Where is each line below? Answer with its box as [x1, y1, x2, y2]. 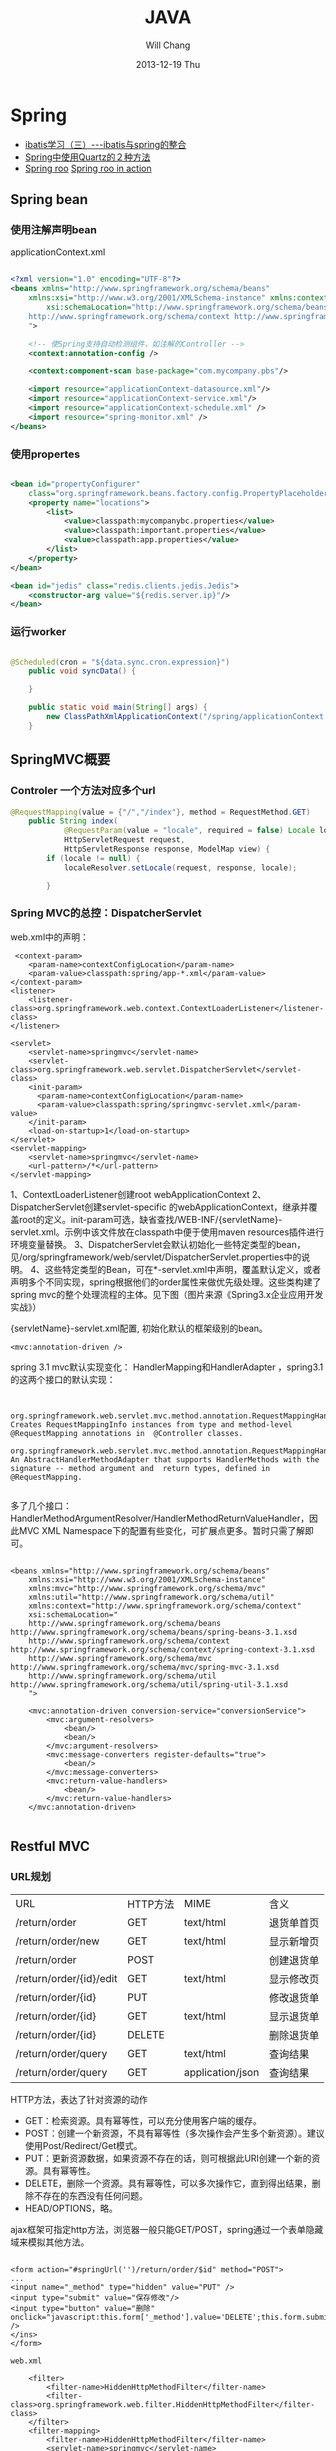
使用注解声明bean [10, 223, 98, 236]
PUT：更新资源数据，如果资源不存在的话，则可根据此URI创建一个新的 [24, 2152, 312, 2164]
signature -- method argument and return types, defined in [10, 1463, 271, 1473]
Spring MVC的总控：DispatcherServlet [10, 906, 202, 920]
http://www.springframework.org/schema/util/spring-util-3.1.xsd [10, 1679, 288, 1690]
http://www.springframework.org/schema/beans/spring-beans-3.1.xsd [10, 1627, 298, 1637]
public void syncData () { [28, 666, 137, 676]
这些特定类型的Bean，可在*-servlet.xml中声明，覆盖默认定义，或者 [44, 1263, 322, 1275]
